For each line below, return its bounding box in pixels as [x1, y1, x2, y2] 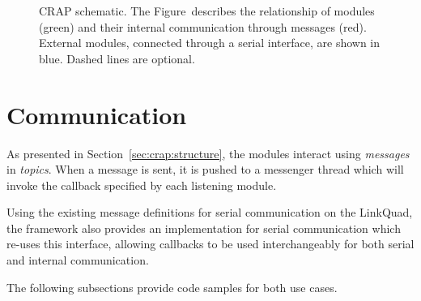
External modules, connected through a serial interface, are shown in [39, 34, 381, 51]
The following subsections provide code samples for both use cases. [6, 278, 338, 295]
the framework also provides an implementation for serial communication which [6, 219, 401, 236]
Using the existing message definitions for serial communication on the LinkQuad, [6, 204, 413, 221]
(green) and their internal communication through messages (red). [39, 18, 367, 35]
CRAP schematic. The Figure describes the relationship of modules [39, 2, 375, 19]
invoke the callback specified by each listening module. [6, 176, 277, 193]
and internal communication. [6, 252, 149, 269]
